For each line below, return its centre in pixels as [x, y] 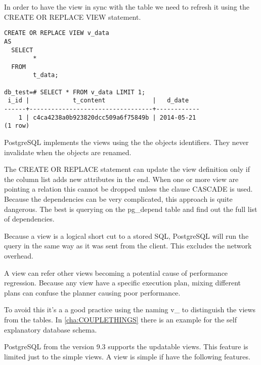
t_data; [46, 75]
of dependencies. [29, 219]
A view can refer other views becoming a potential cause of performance [116, 272]
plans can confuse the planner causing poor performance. [92, 292]
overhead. [19, 255]
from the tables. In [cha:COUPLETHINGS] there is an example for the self [120, 319]
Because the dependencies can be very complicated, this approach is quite [118, 199]
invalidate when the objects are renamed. [68, 152]
